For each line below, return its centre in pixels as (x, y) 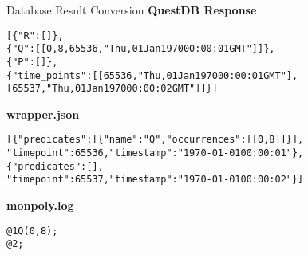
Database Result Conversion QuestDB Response (132, 10)
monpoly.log (40, 205)
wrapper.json (43, 114)
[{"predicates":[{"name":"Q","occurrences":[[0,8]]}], (155, 140)
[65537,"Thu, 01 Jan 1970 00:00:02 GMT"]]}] (112, 89)
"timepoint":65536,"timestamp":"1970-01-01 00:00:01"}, (155, 153)
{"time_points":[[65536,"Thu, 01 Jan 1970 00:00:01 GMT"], (152, 75)
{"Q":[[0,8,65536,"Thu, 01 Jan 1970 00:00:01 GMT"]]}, (141, 49)
